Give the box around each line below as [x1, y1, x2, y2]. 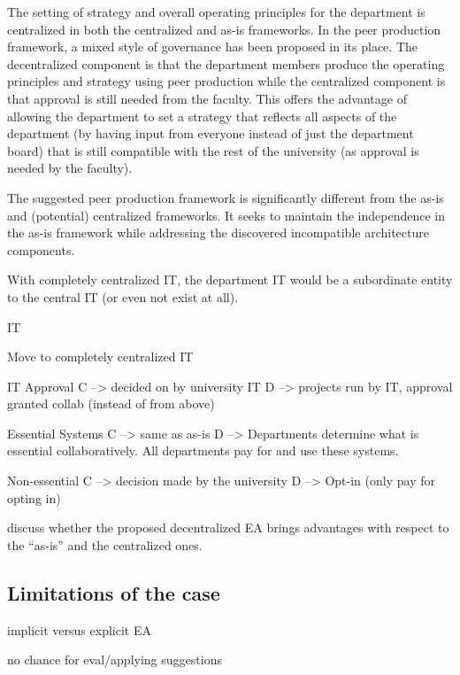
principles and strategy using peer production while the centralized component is [7, 72, 446, 90]
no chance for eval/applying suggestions [7, 650, 222, 669]
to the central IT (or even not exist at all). [7, 287, 239, 306]
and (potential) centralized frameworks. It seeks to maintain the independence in [7, 206, 446, 224]
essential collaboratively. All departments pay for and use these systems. [7, 441, 399, 460]
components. [7, 240, 75, 259]
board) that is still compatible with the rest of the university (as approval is [7, 141, 419, 159]
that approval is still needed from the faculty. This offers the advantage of [7, 89, 407, 107]
